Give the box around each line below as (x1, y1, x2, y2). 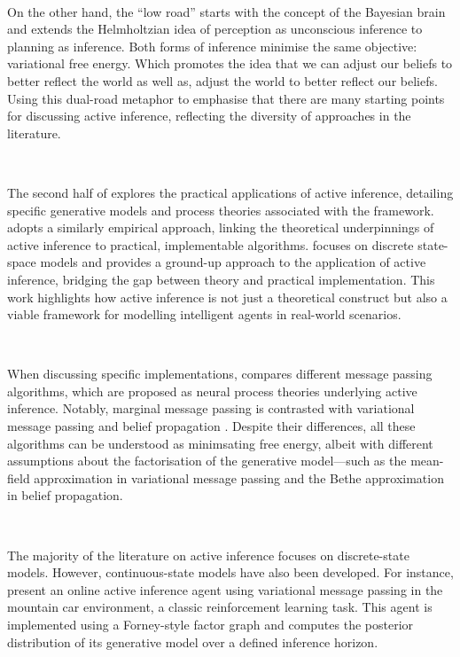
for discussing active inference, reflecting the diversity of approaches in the (7, 106, 411, 125)
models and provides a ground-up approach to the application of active (40, 253, 426, 271)
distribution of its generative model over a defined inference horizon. (7, 632, 378, 651)
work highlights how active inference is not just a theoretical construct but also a (7, 287, 448, 306)
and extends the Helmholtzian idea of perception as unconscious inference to (7, 20, 423, 38)
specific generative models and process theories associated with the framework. (7, 200, 434, 219)
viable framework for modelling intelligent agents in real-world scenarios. (7, 305, 402, 324)
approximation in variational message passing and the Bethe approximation (34, 468, 444, 487)
